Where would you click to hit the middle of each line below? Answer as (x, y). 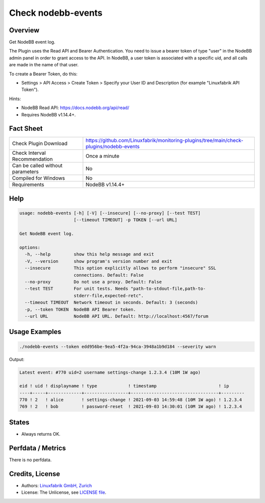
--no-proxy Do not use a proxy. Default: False (93, 282)
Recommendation (32, 159)
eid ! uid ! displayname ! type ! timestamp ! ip (124, 386)
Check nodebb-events (56, 13)
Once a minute (103, 156)
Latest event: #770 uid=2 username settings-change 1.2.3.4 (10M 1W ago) (110, 372)
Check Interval (29, 153)
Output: (17, 359)
